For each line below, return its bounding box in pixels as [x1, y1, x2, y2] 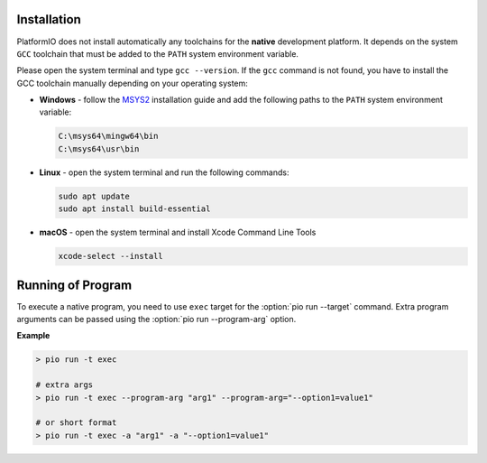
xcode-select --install [58, 251, 164, 262]
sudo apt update [58, 190, 131, 201]
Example [16, 330, 51, 341]
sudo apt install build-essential [58, 204, 211, 214]
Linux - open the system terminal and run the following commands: [39, 167, 289, 178]
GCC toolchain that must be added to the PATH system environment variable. [16, 48, 299, 59]
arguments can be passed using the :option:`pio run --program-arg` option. [16, 314, 297, 325]
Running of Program [16, 277, 133, 292]
